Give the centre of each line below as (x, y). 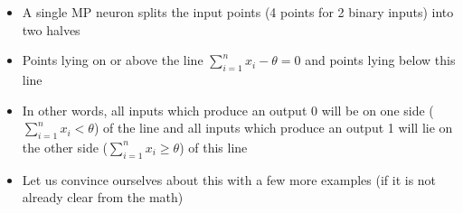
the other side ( (65, 147)
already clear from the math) (103, 197)
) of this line (213, 147)
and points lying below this (380, 60)
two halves (51, 29)
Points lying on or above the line (113, 60)
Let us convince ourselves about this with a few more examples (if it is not (229, 179)
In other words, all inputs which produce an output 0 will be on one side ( (228, 110)
